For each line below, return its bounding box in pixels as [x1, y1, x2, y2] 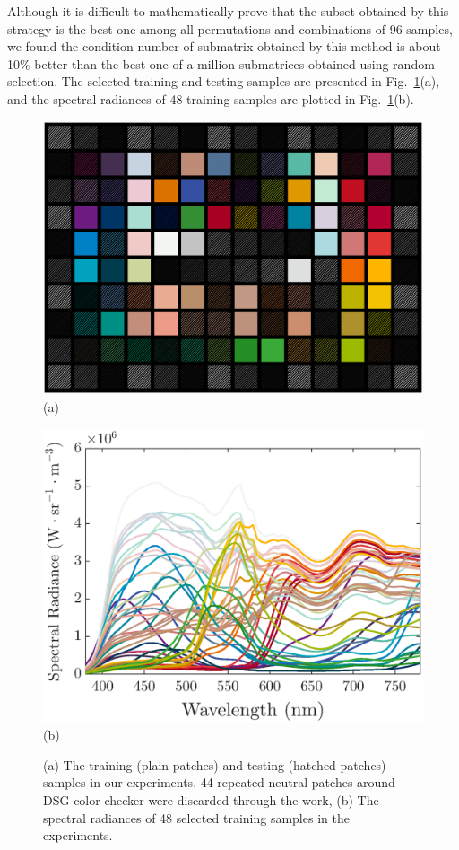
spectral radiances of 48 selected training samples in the [43, 808, 350, 827]
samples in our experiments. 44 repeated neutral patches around [43, 773, 395, 792]
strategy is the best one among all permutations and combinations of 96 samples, [7, 19, 453, 38]
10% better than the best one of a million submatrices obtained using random [7, 54, 435, 73]
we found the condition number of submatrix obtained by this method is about [7, 37, 441, 56]
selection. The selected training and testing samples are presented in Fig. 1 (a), [7, 72, 440, 91]
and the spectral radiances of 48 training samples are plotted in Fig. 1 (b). [7, 89, 414, 108]
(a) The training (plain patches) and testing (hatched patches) [43, 755, 386, 774]
